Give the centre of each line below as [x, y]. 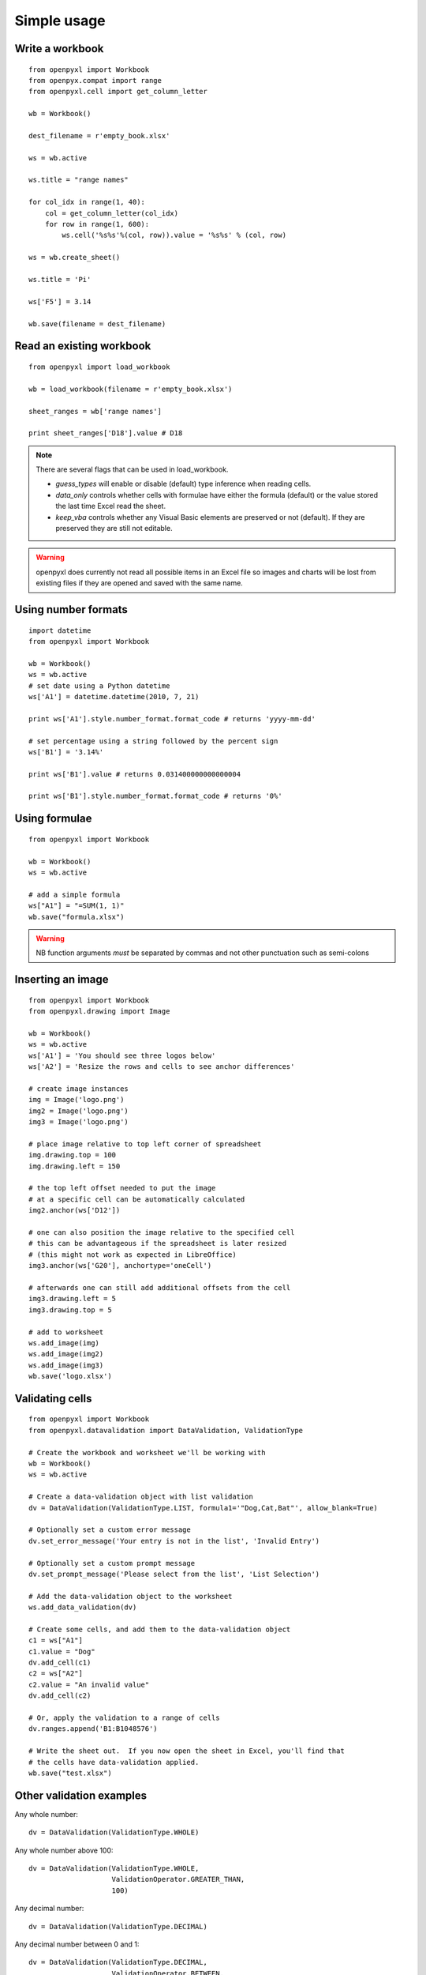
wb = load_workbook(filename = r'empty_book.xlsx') [131, 389]
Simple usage [60, 21]
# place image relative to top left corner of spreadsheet [145, 1144]
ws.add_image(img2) [66, 1354]
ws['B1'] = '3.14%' [66, 752]
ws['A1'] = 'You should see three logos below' [122, 1055]
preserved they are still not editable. [114, 529]
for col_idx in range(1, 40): [87, 202]
